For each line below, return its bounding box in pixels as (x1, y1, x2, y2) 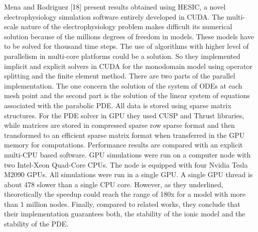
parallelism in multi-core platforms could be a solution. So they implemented (4, 50, 240, 61)
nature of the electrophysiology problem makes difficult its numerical (21, 21, 232, 32)
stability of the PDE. (4, 218, 69, 229)
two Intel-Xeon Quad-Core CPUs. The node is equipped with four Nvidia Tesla (4, 159, 248, 170)
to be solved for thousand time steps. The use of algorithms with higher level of (4, 41, 249, 51)
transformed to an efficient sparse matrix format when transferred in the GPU (4, 129, 245, 140)
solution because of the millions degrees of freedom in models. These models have (4, 31, 254, 41)
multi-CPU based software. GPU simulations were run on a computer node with (4, 149, 251, 160)
